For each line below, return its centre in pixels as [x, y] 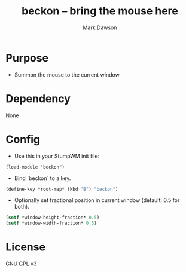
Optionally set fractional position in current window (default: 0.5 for [97, 200]
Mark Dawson [100, 27]
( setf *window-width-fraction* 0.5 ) [51, 223]
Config [23, 139]
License [26, 247]
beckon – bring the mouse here [100, 11]
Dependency [38, 98]
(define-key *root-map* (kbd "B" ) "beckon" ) [62, 189]
